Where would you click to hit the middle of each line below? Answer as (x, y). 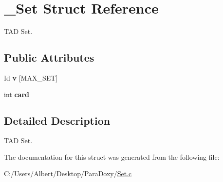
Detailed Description (57, 120)
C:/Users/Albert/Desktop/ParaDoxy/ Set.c (68, 173)
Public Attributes (49, 58)
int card (17, 94)
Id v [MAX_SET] (31, 77)
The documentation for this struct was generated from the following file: (112, 157)
